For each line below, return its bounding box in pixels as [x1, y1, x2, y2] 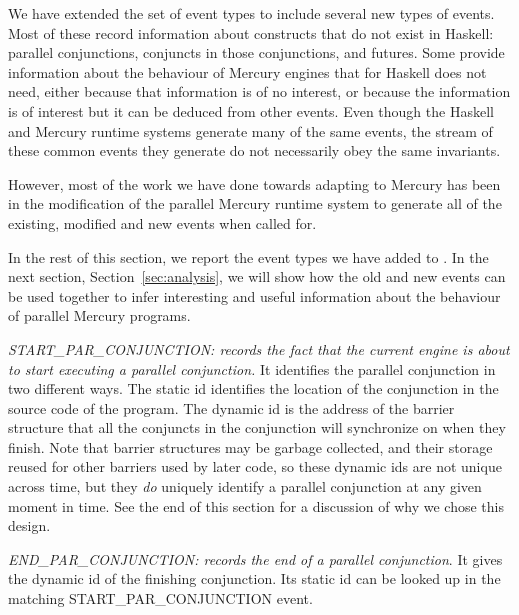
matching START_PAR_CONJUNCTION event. [8, 588, 313, 609]
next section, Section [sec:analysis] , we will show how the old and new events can [8, 266, 506, 287]
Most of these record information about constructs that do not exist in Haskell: [8, 22, 494, 43]
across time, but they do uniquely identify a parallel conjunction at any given [8, 476, 482, 497]
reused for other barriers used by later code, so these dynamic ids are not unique [8, 456, 502, 477]
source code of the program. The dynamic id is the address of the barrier [8, 397, 455, 418]
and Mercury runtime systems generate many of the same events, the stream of [8, 120, 493, 141]
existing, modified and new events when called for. [8, 212, 317, 233]
